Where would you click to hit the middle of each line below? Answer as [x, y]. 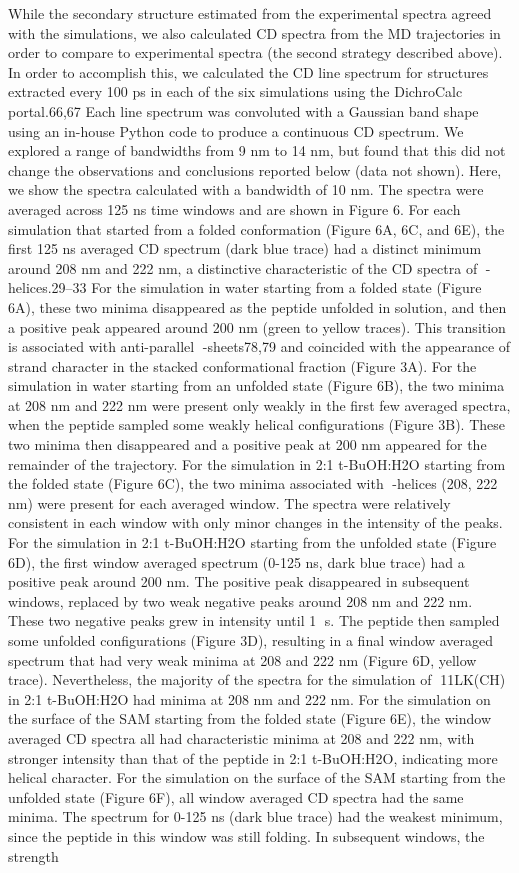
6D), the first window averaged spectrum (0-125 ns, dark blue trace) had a [236, 561]
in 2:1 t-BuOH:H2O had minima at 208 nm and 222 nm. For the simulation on [249, 698]
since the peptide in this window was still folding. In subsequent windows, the [246, 835]
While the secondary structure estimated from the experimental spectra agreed [250, 13]
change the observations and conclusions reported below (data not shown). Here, [255, 169]
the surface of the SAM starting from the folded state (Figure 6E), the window [250, 718]
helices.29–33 [47, 287]
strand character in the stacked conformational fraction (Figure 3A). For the [242, 365]
